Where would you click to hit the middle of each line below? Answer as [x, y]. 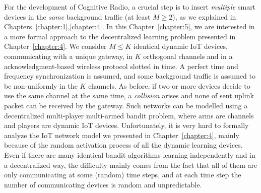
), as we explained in [204, 16]
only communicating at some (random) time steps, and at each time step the [123, 175]
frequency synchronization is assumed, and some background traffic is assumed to [130, 76]
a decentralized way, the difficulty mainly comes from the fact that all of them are [131, 165]
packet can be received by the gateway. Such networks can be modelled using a [126, 105]
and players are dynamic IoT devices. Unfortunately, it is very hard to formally [126, 125]
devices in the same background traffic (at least [77, 16]
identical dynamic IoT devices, [181, 46]
